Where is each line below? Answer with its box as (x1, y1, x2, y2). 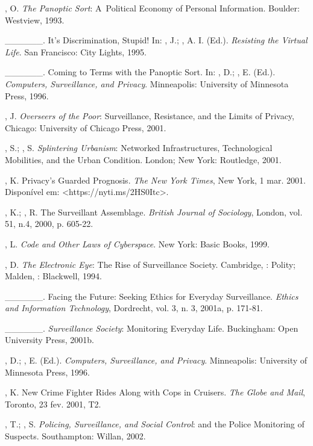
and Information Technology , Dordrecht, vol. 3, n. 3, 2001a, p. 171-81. (5, 302, 263, 314)
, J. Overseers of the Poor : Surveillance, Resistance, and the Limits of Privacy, (5, 110, 294, 122)
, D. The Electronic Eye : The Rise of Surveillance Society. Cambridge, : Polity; (5, 258, 296, 270)
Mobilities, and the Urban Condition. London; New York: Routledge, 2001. (5, 153, 282, 166)
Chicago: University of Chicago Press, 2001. (5, 121, 166, 134)
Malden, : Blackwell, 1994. (5, 270, 102, 282)
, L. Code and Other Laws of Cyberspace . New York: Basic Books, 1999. (5, 237, 270, 250)
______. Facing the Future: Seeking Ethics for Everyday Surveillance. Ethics (5, 290, 299, 302)
